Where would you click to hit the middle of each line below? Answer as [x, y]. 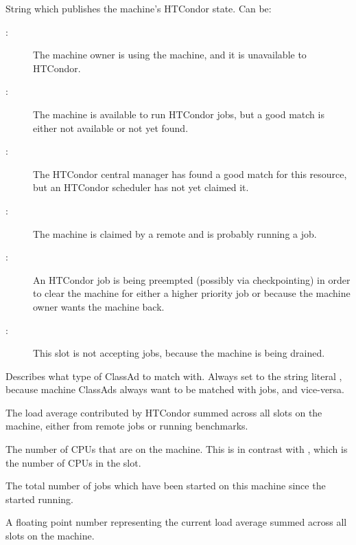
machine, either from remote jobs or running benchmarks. [127, 426]
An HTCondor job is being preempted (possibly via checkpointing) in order [192, 279]
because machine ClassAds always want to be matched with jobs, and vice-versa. [175, 389]
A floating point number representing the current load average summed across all [176, 522]
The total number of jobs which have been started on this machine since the [166, 486]
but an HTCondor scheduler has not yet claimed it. [141, 187]
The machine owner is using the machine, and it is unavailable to [170, 55]
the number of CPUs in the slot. [73, 462]
